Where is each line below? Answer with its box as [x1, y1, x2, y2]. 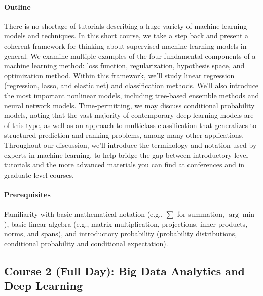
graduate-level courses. [4, 169, 74, 180]
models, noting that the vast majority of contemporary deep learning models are [4, 110, 254, 120]
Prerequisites [4, 189, 51, 199]
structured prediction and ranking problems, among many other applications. [4, 130, 244, 140]
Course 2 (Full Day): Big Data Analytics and [4, 263, 245, 278]
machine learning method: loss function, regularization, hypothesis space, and [4, 60, 245, 71]
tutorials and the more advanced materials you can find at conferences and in [4, 159, 245, 170]
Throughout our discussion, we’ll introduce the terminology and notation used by [4, 139, 257, 150]
